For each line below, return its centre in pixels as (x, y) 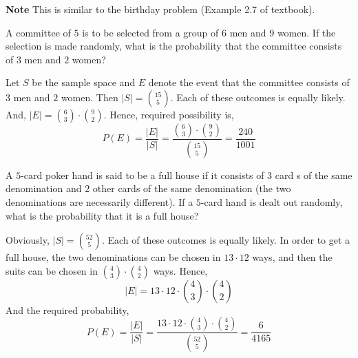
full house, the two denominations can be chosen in (113, 257)
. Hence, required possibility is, (169, 114)
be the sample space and (84, 82)
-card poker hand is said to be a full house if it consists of (143, 175)
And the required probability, (67, 309)
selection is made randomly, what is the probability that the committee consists (174, 46)
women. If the (306, 32)
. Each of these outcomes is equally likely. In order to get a (226, 240)
